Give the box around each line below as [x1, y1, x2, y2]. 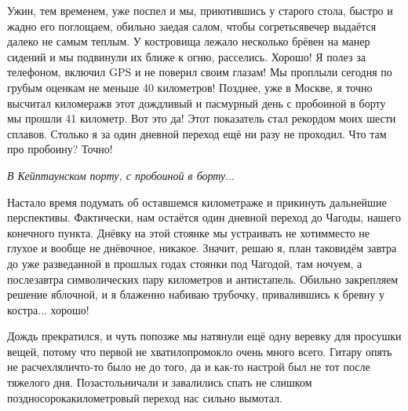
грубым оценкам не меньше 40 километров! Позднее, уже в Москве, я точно [7, 79, 373, 95]
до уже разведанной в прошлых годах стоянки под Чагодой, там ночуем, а [7, 255, 362, 271]
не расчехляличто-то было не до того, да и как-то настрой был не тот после [7, 358, 370, 375]
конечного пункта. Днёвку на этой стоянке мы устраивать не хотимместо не [7, 224, 370, 240]
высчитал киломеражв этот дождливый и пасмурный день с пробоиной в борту [7, 94, 386, 111]
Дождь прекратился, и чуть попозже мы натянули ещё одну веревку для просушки [7, 328, 402, 344]
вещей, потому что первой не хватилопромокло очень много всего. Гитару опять [7, 343, 392, 359]
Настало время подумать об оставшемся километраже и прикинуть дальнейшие [7, 193, 387, 210]
